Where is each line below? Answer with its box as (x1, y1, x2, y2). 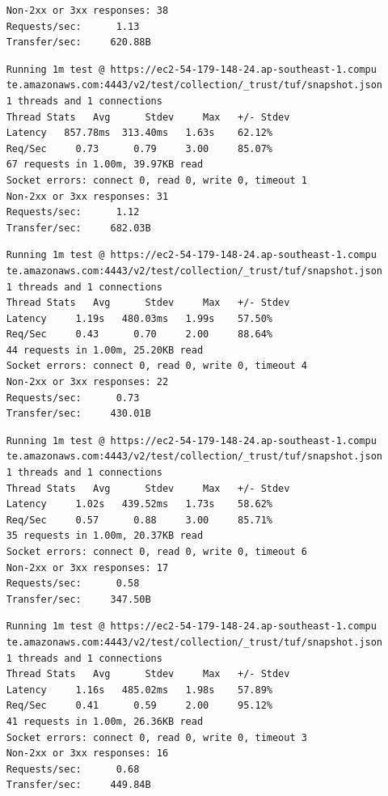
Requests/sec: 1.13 (6, 20, 140, 32)
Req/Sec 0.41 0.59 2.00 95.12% (6, 700, 272, 712)
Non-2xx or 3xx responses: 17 (6, 561, 169, 574)
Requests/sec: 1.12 (6, 206, 140, 218)
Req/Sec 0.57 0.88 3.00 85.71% (6, 514, 272, 526)
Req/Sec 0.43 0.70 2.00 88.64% (6, 328, 272, 341)
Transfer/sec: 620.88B (6, 36, 151, 49)
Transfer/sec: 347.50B (6, 593, 151, 605)
